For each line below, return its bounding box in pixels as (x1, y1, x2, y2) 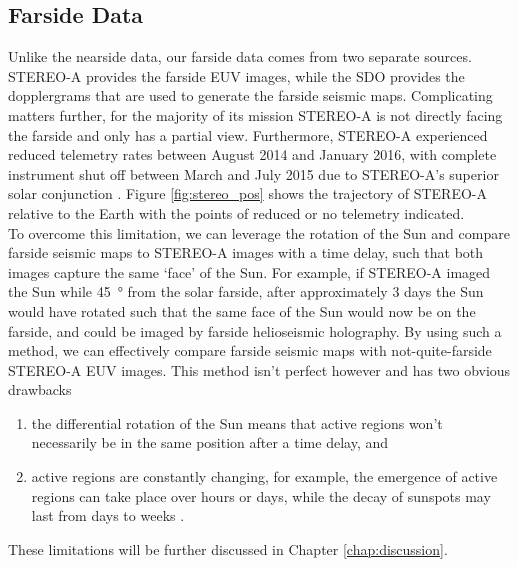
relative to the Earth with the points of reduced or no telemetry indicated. (8, 202, 465, 223)
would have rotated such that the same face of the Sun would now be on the (8, 300, 476, 321)
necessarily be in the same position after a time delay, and (31, 432, 388, 453)
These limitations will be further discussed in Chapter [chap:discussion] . (8, 538, 448, 559)
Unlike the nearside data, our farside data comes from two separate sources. (8, 46, 472, 67)
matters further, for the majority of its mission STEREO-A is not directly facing (8, 104, 503, 125)
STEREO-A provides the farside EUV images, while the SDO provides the (8, 65, 465, 86)
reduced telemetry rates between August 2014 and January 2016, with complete (8, 144, 497, 165)
